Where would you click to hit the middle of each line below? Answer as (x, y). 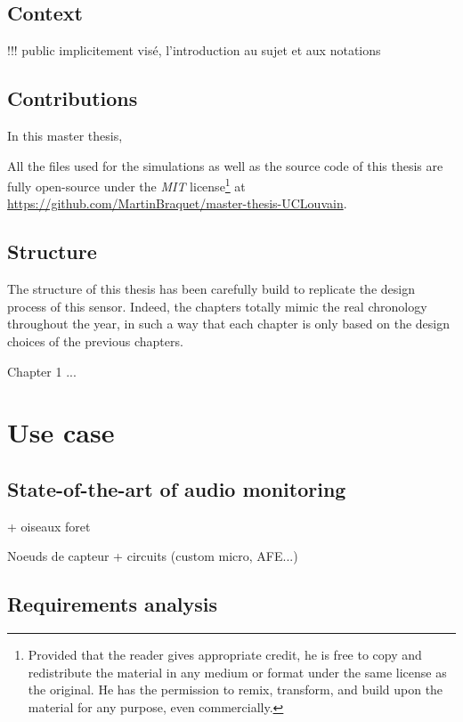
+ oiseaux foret (49, 526)
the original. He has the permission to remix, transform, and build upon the (236, 690)
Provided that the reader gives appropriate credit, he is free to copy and (225, 655)
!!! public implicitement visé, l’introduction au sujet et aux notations (194, 50)
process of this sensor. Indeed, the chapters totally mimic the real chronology (217, 306)
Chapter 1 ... (42, 371)
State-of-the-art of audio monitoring (177, 488)
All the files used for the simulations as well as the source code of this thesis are (225, 165)
